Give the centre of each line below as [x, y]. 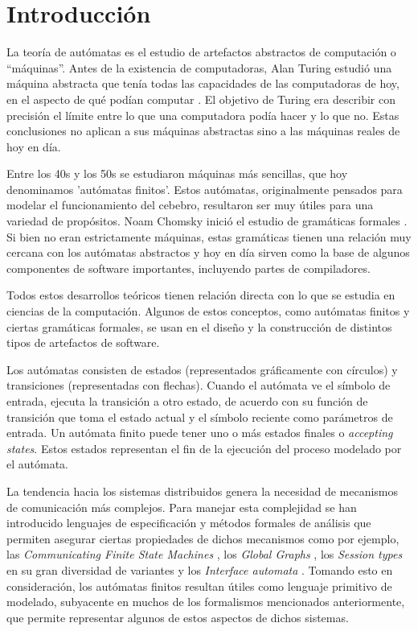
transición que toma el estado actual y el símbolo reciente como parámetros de [200, 417]
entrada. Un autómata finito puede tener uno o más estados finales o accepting [200, 433]
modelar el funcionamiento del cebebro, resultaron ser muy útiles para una [190, 205]
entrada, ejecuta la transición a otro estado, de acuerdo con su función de [187, 401]
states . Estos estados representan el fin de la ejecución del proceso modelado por [204, 448]
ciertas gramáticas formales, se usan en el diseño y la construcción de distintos [199, 326]
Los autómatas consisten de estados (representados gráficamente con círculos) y [202, 369]
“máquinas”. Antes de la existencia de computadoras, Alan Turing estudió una [199, 67]
